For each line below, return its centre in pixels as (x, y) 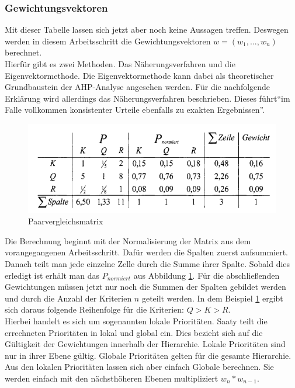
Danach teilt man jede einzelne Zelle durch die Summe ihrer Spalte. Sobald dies (147, 264)
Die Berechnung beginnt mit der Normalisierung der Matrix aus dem (128, 240)
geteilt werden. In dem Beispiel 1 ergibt (212, 298)
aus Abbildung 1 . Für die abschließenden (206, 275)
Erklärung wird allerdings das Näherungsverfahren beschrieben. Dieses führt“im (147, 98)
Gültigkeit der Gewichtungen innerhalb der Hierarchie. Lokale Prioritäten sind (145, 344)
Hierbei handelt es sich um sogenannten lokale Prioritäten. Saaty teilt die (136, 321)
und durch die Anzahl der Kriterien (68, 298)
